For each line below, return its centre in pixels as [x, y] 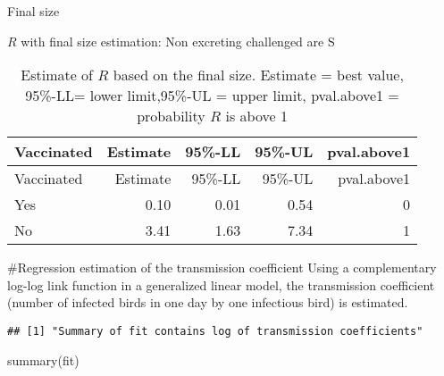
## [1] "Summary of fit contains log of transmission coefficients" [215, 331]
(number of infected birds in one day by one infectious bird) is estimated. [208, 302]
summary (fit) [43, 359]
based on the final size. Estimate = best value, [258, 75]
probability [171, 116]
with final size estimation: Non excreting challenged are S [178, 41]
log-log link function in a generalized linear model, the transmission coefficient [221, 284]
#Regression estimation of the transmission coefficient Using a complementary [222, 267]
